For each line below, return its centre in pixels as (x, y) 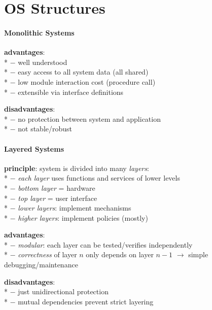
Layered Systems (34, 148)
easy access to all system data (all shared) (83, 72)
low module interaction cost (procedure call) (87, 81)
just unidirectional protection (63, 291)
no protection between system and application (89, 118)
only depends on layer (120, 254)
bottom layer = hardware (57, 187)
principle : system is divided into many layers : (77, 168)
